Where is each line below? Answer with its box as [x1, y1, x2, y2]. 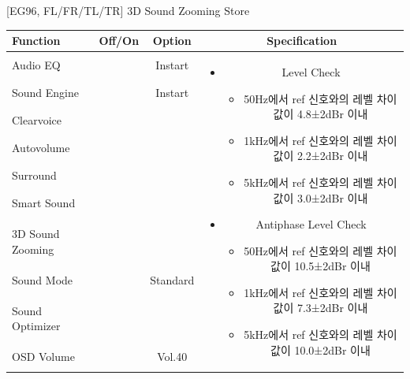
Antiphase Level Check [255, 216, 367, 232]
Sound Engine [12, 84, 80, 101]
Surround [12, 167, 57, 184]
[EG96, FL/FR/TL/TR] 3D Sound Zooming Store [6, 2, 250, 18]
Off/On [99, 32, 140, 49]
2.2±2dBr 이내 [296, 147, 368, 164]
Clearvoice [12, 112, 62, 128]
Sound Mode [12, 271, 73, 288]
